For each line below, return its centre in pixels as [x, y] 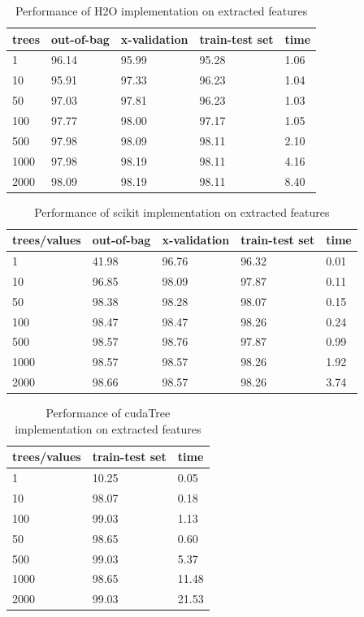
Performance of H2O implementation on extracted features [161, 11]
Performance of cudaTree [108, 413]
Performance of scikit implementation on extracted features [182, 211]
